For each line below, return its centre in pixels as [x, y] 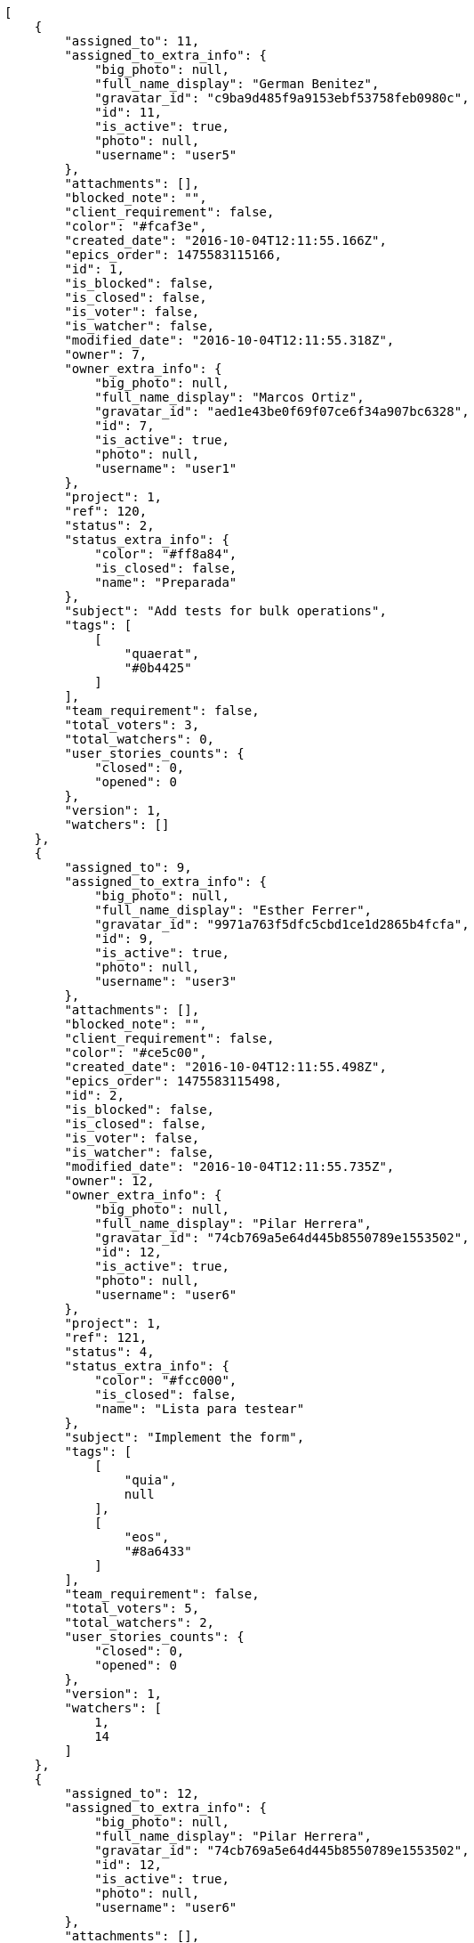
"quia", [150, 1480]
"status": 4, [109, 1352]
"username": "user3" [166, 981]
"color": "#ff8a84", [166, 554]
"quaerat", [162, 654]
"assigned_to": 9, [128, 867]
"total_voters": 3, [132, 725]
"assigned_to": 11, [132, 41]
